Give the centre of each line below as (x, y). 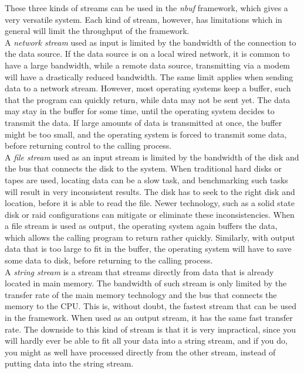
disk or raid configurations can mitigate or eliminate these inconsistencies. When (150, 214)
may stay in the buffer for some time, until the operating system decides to (140, 111)
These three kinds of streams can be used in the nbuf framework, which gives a (146, 8)
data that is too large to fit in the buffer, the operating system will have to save (148, 249)
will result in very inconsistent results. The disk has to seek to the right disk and (150, 191)
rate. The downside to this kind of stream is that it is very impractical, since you (151, 329)
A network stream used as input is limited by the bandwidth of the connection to (151, 42)
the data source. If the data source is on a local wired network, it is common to (147, 54)
